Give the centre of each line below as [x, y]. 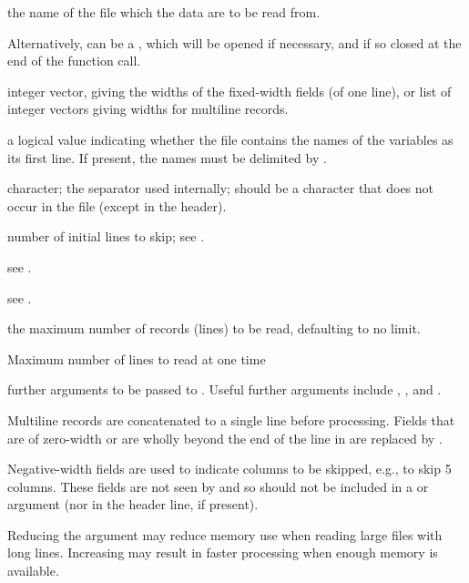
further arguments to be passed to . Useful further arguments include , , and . [224, 389]
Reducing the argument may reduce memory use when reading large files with [225, 534]
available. [33, 571]
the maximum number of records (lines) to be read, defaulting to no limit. [214, 328]
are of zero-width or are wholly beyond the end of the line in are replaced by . [225, 438]
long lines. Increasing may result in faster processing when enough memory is [223, 552]
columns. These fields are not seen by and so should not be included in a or [218, 486]
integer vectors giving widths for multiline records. [148, 109]
